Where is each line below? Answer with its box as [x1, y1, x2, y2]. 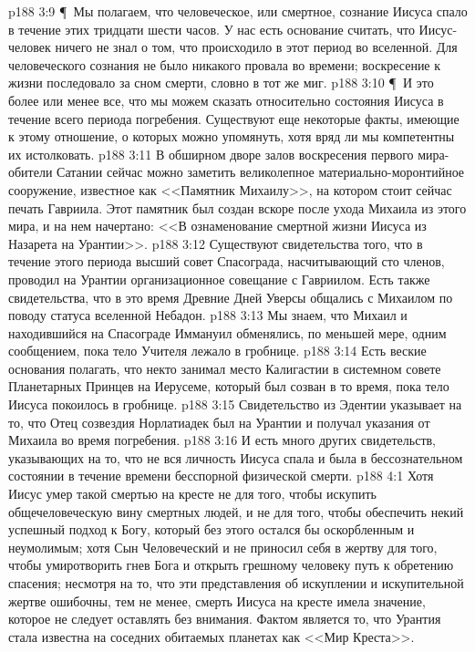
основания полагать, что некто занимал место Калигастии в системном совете [8, 358, 441, 378]
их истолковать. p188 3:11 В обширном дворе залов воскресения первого [8, 144, 414, 163]
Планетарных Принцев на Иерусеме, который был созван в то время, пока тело [8, 377, 449, 396]
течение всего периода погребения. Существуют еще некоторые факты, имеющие [8, 109, 460, 128]
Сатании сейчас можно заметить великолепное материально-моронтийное [57, 162, 465, 181]
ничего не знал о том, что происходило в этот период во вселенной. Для [55, 37, 458, 57]
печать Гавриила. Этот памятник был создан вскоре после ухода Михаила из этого [8, 198, 467, 217]
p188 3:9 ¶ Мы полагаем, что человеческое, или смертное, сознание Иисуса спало [8, 2, 468, 20]
